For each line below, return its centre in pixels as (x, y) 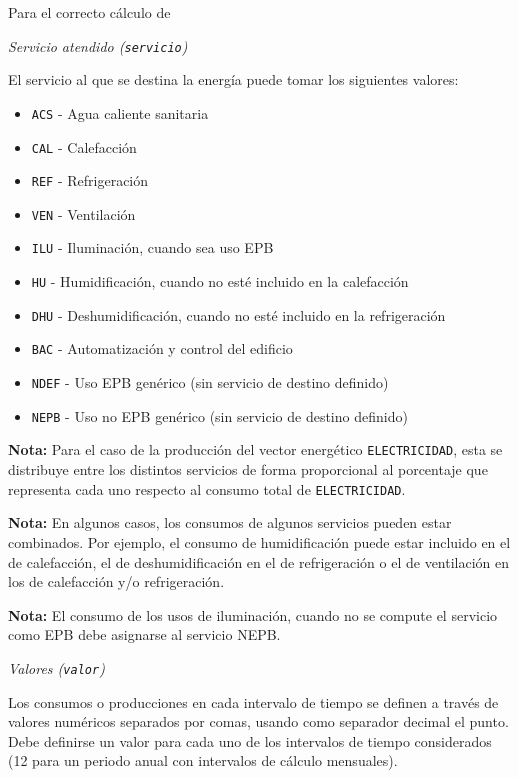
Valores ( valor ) (56, 667)
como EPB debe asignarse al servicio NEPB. (144, 634)
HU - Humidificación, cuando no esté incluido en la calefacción (220, 281)
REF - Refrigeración (90, 180)
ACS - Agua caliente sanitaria (120, 112)
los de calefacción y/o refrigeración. (116, 581)
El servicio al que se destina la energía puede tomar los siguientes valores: (233, 79)
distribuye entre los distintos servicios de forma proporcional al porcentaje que (248, 469)
